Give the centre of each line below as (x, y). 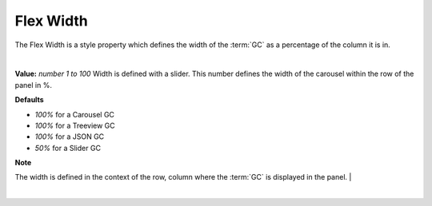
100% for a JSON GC (70, 137)
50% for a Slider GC (68, 148)
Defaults (29, 100)
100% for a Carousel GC (75, 114)
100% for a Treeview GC (75, 125)
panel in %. (33, 85)
